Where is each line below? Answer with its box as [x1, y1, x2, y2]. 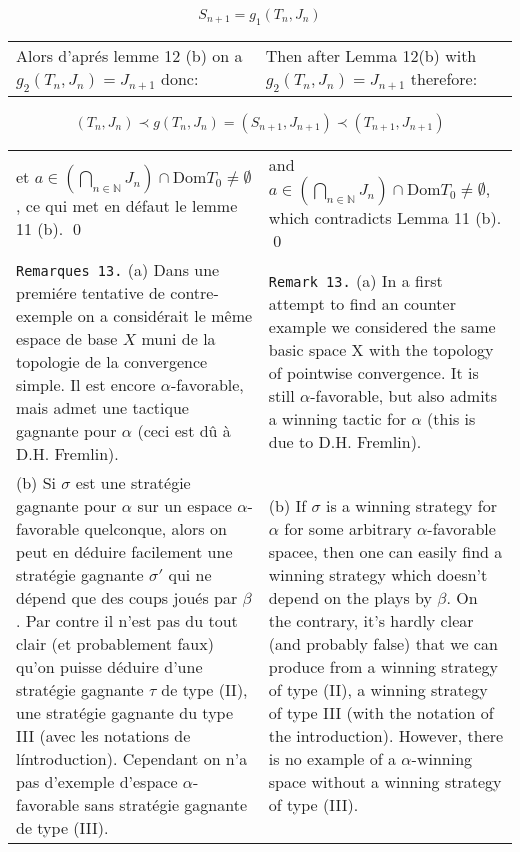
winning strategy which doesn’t [268, 562, 488, 586]
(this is [427, 407, 476, 431]
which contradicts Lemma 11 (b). [268, 205, 502, 229]
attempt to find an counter [268, 292, 456, 316]
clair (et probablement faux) [16, 631, 214, 655]
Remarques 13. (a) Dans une [16, 257, 220, 281]
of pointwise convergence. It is [268, 361, 479, 385]
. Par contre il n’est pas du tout [16, 608, 238, 632]
